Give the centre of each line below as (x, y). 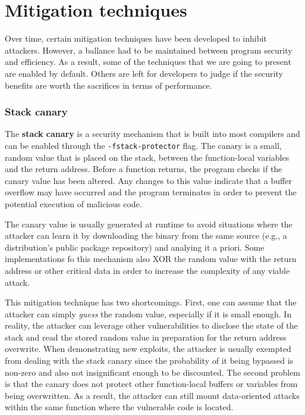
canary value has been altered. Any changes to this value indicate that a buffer (148, 180)
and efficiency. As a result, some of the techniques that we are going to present (148, 62)
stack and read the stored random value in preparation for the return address (146, 337)
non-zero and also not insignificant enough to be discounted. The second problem (153, 372)
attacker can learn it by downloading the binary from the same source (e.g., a (146, 235)
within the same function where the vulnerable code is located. (119, 407)
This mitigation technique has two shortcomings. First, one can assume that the (151, 302)
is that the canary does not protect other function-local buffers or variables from (151, 384)
